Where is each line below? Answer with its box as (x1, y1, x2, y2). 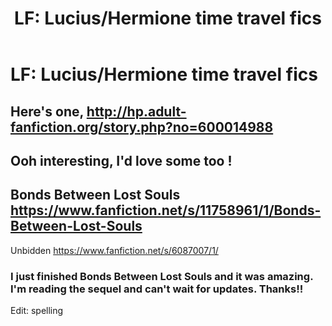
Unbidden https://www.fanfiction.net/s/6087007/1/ (10, 244, 219, 256)
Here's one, (10, 103, 84, 120)
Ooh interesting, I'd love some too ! (10, 152, 233, 169)
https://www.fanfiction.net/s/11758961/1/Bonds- (10, 202, 322, 219)
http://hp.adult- (86, 103, 187, 120)
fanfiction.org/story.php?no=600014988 (10, 118, 274, 136)
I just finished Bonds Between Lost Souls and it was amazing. (10, 269, 314, 283)
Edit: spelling (10, 305, 64, 317)
